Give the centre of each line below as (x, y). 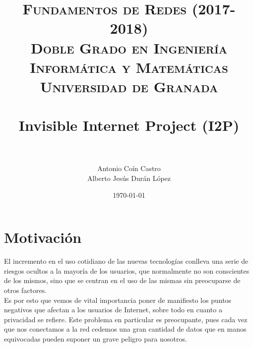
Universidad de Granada (129, 86)
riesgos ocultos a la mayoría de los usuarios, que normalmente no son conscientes (127, 270)
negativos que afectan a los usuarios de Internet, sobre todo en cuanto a (113, 310)
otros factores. (26, 290)
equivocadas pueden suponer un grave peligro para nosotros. (95, 338)
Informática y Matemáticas (129, 67)
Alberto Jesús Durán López (129, 178)
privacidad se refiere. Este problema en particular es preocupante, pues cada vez (126, 319)
